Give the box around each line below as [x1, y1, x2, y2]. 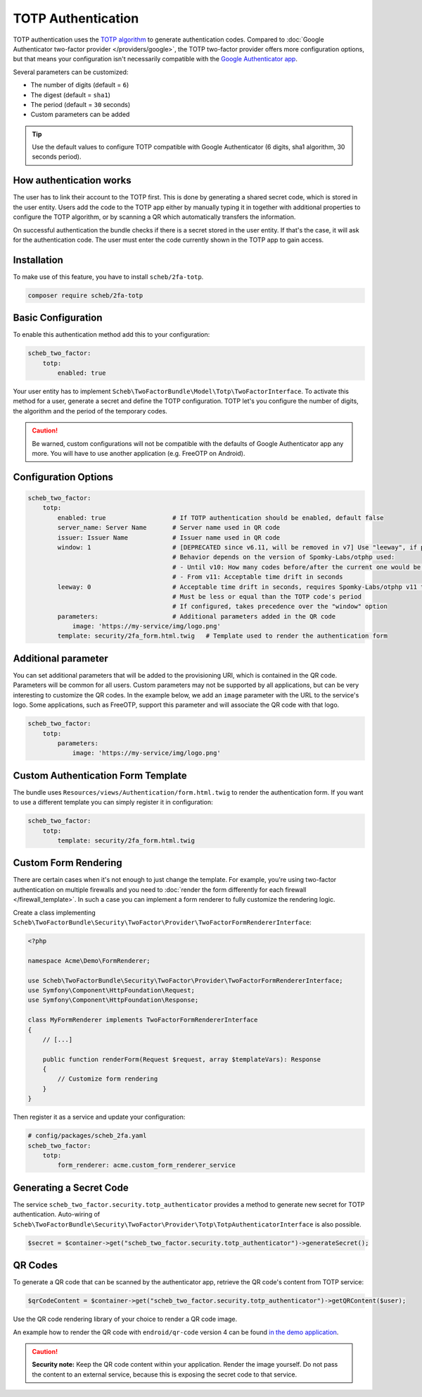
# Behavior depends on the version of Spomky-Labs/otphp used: [172, 553, 395, 561]
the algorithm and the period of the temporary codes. [13, 406, 168, 415]
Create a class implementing [13, 908, 96, 917]
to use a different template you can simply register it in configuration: [13, 798, 214, 807]
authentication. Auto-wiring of [13, 1210, 101, 1219]
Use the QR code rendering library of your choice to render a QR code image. [13, 1315, 238, 1324]
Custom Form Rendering [13, 857, 122, 869]
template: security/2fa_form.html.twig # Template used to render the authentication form [57, 632, 388, 640]
